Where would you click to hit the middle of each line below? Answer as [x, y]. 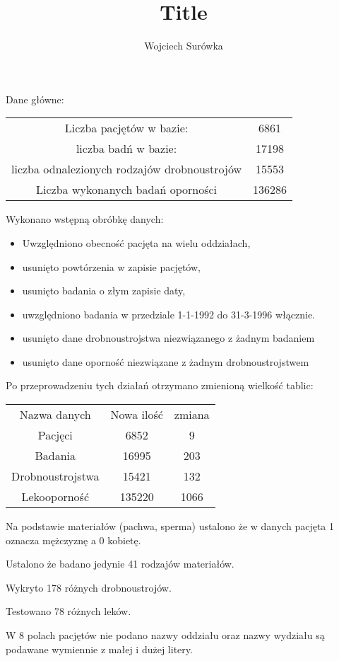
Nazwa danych [55, 415]
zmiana [192, 415]
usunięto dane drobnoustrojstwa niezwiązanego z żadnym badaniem [168, 338]
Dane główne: [35, 99]
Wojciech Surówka [184, 46]
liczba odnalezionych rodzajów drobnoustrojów [127, 169]
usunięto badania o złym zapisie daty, [104, 291]
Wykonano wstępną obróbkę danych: [85, 219]
